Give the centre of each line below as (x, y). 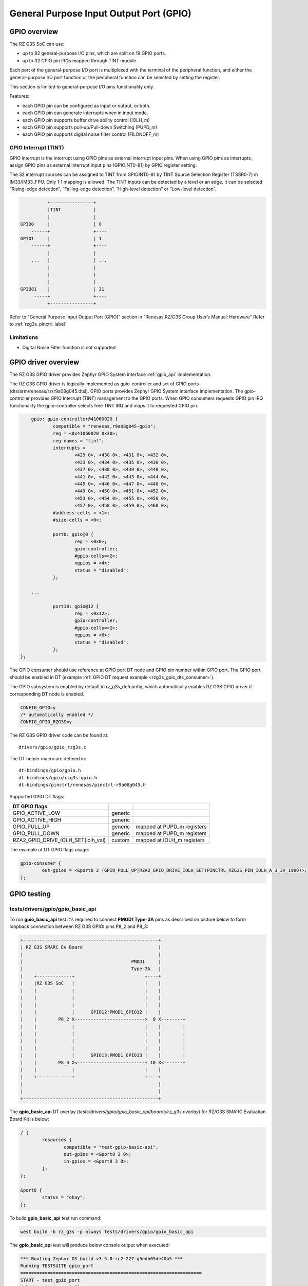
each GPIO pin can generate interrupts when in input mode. (85, 113)
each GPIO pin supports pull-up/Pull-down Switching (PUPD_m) (90, 127)
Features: (20, 96)
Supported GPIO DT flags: (37, 796)
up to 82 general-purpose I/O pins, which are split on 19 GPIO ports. (94, 53)
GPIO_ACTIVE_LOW (36, 813)
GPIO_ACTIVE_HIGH (37, 820)
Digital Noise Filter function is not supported (69, 348)
